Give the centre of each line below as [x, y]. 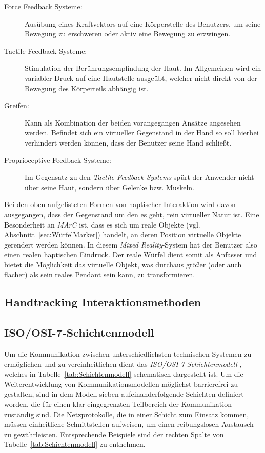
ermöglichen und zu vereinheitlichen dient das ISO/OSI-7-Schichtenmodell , [123, 364]
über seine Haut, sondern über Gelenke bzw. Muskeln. [110, 187]
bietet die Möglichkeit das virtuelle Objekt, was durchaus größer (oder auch [123, 264]
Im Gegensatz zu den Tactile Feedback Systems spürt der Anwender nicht [139, 177]
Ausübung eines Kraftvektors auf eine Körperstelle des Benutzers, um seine [143, 23]
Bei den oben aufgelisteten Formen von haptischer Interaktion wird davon [120, 204]
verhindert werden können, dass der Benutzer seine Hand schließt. [128, 142]
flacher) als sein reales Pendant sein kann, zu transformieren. [100, 274]
